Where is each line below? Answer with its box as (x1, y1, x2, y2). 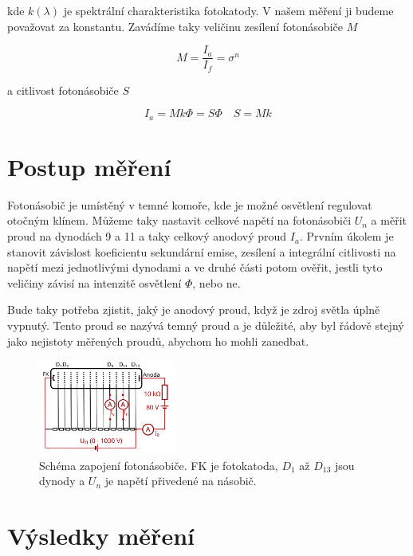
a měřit (371, 212, 407, 229)
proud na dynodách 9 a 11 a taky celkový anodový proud (7, 228, 287, 245)
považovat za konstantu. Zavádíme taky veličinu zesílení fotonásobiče (7, 18, 343, 34)
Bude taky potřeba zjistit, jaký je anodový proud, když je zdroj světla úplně (7, 301, 380, 318)
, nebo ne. (192, 274, 241, 291)
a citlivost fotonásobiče (7, 81, 119, 98)
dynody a (39, 472, 85, 489)
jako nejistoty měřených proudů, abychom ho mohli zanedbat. (7, 332, 309, 349)
